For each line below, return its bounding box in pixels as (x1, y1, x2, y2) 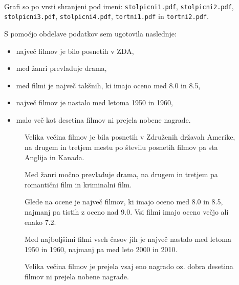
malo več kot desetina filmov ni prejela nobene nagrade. (16, 114, 191, 125)
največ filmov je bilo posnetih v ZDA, (16, 45, 134, 56)
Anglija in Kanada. (25, 151, 84, 162)
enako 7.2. (25, 216, 56, 227)
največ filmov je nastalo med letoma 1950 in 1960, (16, 97, 173, 108)
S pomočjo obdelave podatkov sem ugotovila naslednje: (4, 28, 177, 39)
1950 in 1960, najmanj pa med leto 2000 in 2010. (25, 243, 178, 254)
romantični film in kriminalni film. (25, 179, 132, 189)
